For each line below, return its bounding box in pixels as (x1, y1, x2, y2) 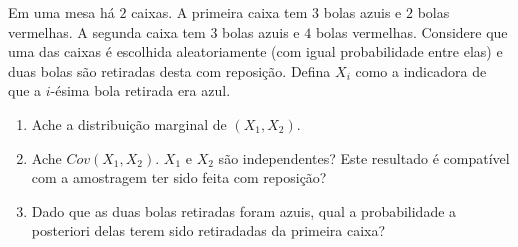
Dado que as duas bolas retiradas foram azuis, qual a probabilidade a (31, 200, 457, 221)
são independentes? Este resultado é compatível (218, 147, 510, 168)
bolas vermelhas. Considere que (315, 21, 508, 42)
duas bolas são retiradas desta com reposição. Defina (8, 60, 331, 81)
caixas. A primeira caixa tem (131, 2, 308, 22)
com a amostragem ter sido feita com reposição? (31, 167, 327, 188)
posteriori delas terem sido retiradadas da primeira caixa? (31, 220, 386, 241)
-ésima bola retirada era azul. (50, 80, 231, 101)
